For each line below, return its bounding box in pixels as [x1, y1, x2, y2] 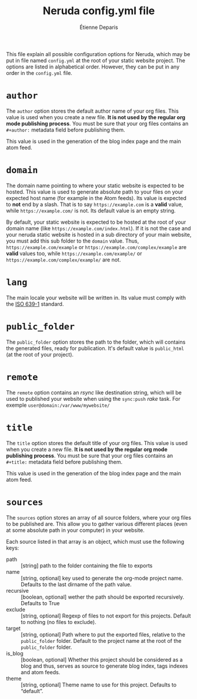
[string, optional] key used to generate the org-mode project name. [21, 574, 183, 582]
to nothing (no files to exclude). [21, 618, 96, 625]
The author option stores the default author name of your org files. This [6, 107, 179, 115]
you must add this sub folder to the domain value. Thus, [6, 237, 139, 244]
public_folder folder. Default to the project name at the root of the [21, 637, 182, 644]
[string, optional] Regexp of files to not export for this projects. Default [21, 612, 191, 619]
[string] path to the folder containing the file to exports [21, 562, 153, 569]
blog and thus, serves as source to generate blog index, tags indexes [21, 662, 188, 669]
